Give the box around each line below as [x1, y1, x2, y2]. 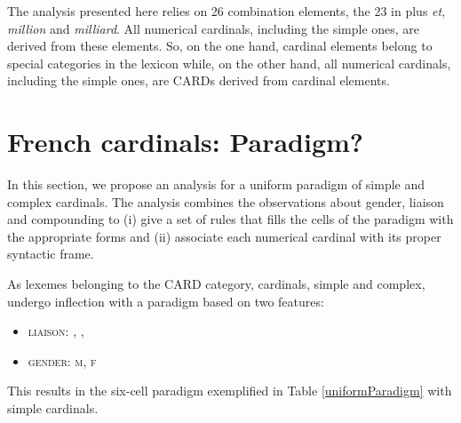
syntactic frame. [7, 244, 94, 263]
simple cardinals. [7, 399, 99, 418]
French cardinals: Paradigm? [7, 124, 364, 160]
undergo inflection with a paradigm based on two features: [7, 291, 324, 310]
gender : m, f [28, 351, 97, 370]
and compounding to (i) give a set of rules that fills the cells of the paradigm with [7, 210, 454, 228]
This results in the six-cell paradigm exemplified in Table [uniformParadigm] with [7, 381, 452, 400]
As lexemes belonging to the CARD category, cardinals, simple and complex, [7, 275, 425, 293]
